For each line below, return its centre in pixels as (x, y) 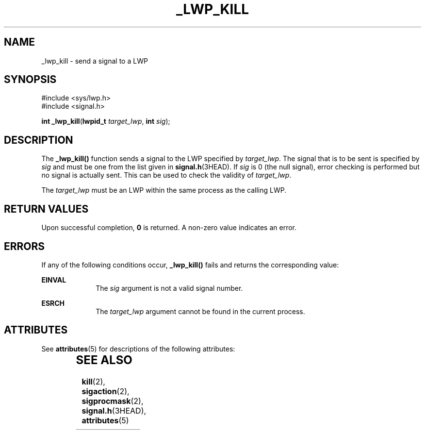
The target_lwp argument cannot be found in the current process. (200, 311)
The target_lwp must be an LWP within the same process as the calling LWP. (164, 190)
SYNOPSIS (30, 80)
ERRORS (25, 246)
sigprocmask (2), (113, 401)
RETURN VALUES (46, 209)
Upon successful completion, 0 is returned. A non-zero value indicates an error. (169, 228)
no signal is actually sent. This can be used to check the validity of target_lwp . (166, 175)
